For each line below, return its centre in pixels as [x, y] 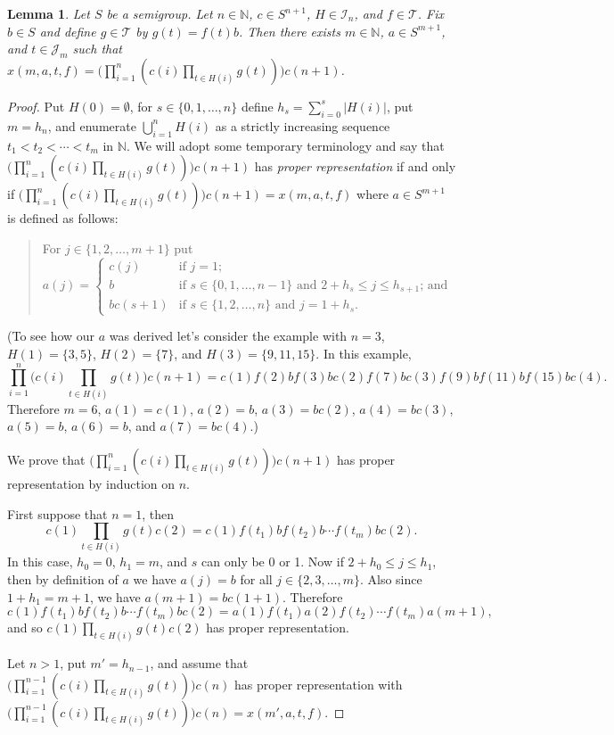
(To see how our [51, 336]
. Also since [391, 579]
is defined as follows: [63, 218]
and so [25, 628]
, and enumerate [92, 125]
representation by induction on [91, 483]
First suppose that [57, 513]
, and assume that [199, 663]
